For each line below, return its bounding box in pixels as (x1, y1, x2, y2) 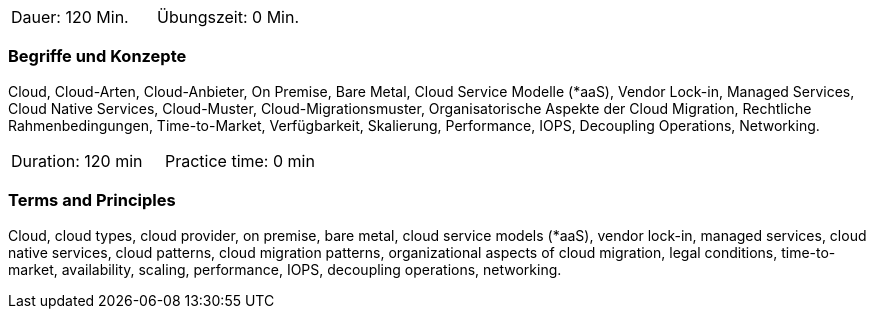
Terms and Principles (8, 190, 176, 211)
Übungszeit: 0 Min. (157, 7, 300, 27)
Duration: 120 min (11, 150, 143, 171)
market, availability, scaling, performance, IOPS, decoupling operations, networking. (8, 260, 562, 278)
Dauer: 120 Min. (11, 7, 129, 27)
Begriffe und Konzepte (8, 46, 187, 67)
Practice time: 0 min (164, 150, 315, 171)
